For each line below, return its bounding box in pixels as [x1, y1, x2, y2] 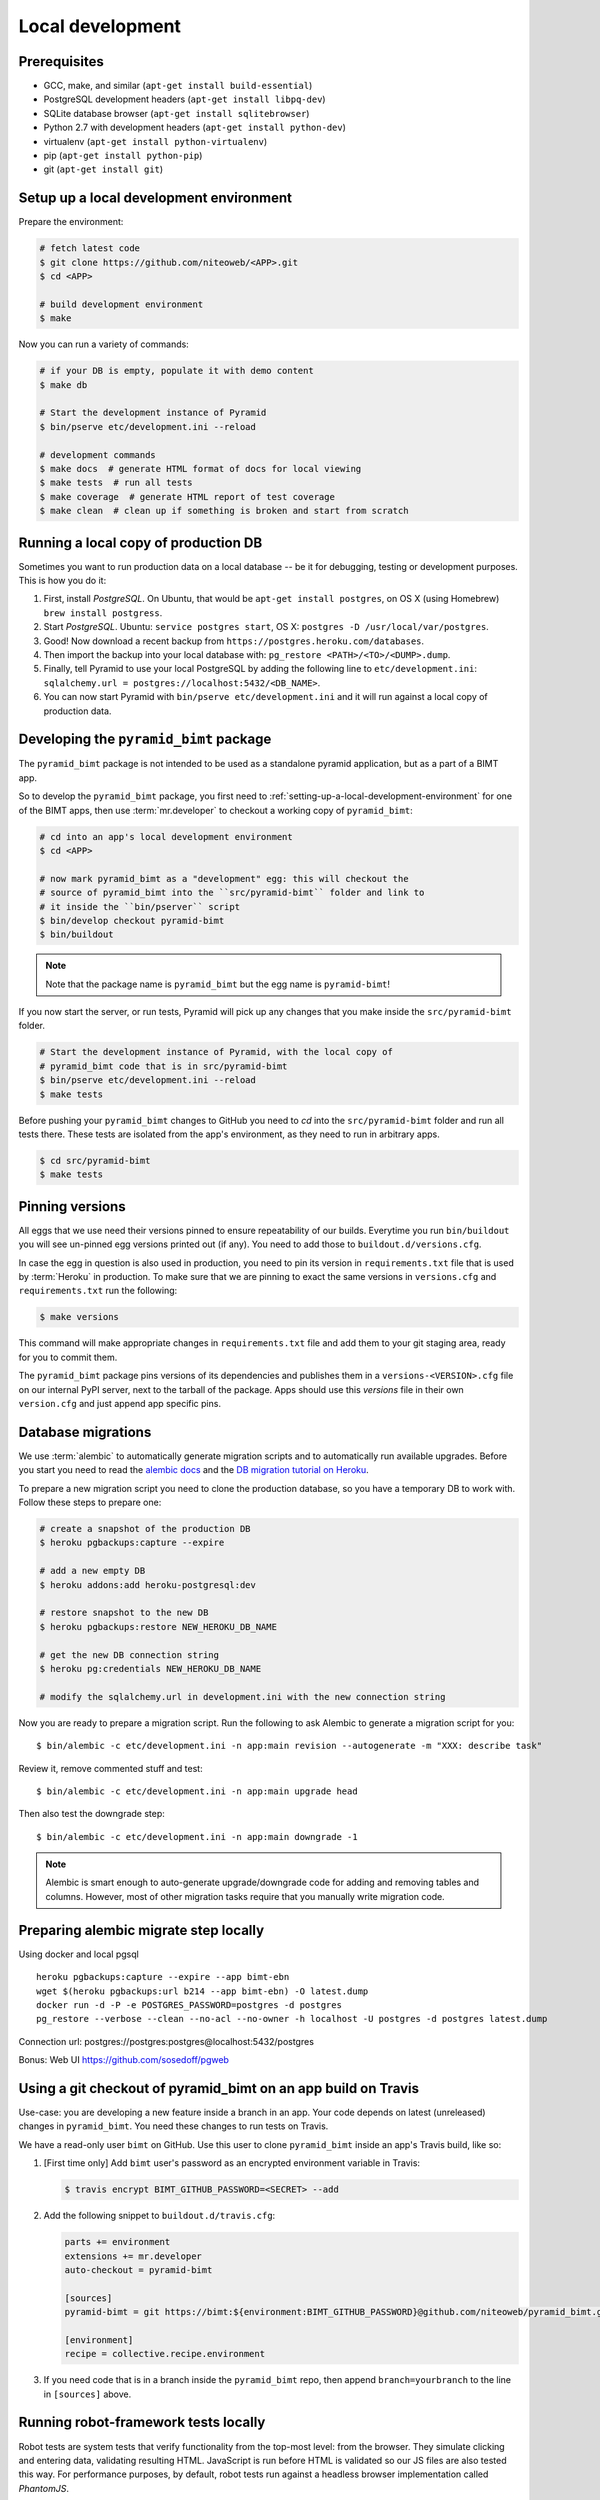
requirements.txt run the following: [18, 1285, 178, 1297]
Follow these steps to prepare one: [18, 1496, 162, 1509]
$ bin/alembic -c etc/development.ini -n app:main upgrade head [36, 1785, 359, 1797]
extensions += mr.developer [64, 2250, 202, 2262]
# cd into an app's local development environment [39, 831, 294, 842]
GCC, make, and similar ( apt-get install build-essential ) [43, 80, 313, 92]
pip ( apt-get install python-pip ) [43, 150, 203, 162]
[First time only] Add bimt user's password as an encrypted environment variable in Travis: [43, 2157, 420, 2169]
